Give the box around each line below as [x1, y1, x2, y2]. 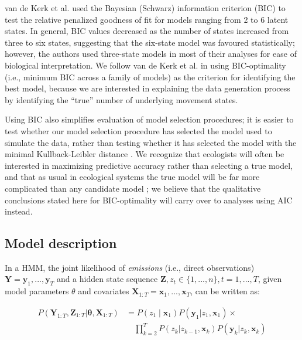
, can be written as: [190, 285, 260, 297]
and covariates [78, 285, 129, 297]
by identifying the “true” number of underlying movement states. [5, 93, 238, 106]
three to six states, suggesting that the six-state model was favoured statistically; [5, 36, 295, 48]
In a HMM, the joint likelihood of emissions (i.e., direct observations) [5, 261, 255, 273]
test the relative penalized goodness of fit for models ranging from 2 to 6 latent [5, 13, 289, 25]
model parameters [5, 285, 69, 297]
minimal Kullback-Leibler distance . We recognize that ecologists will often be [5, 148, 284, 160]
